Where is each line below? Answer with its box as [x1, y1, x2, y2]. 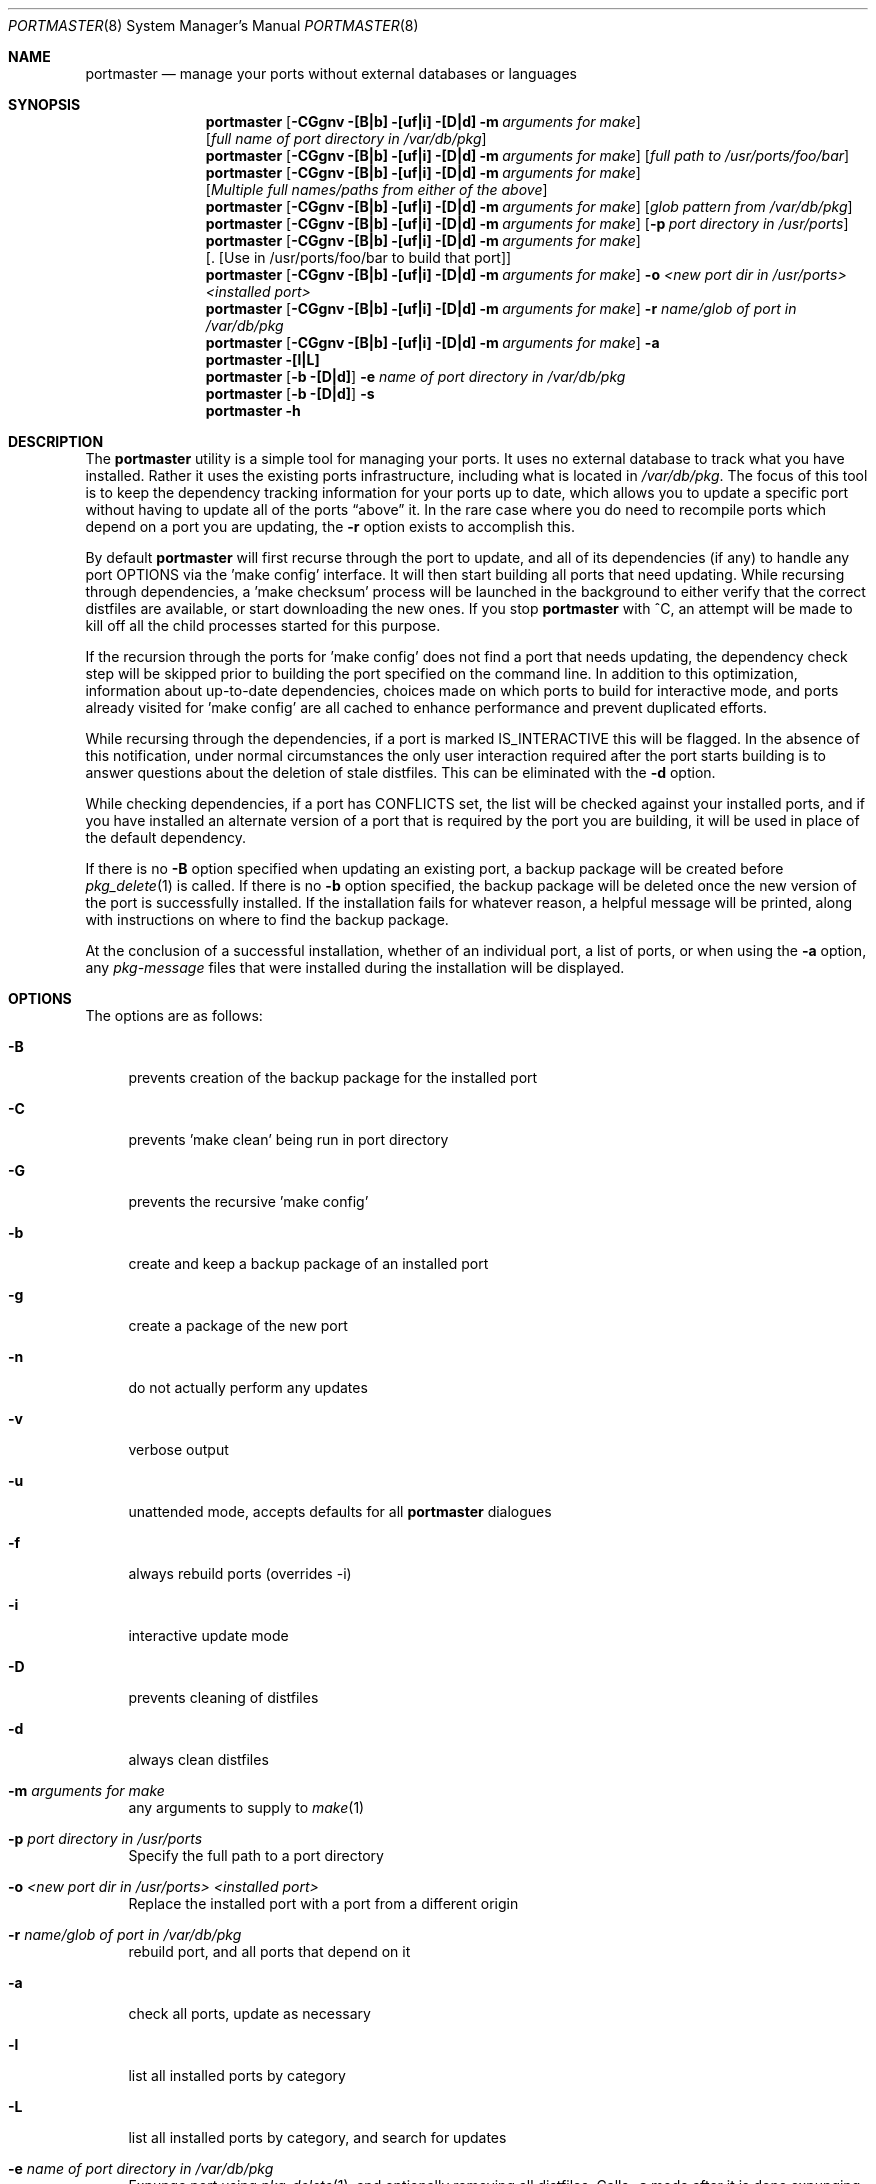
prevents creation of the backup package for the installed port [128, 1069, 538, 1086]
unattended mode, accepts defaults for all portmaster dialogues [128, 1503, 552, 1520]
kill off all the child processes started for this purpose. [85, 617, 441, 634]
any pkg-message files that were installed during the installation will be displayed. [85, 959, 625, 976]
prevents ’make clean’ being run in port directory [128, 1131, 449, 1148]
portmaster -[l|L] [205, 351, 320, 368]
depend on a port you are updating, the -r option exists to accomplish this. [85, 518, 575, 535]
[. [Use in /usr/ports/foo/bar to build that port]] [205, 249, 512, 266]
